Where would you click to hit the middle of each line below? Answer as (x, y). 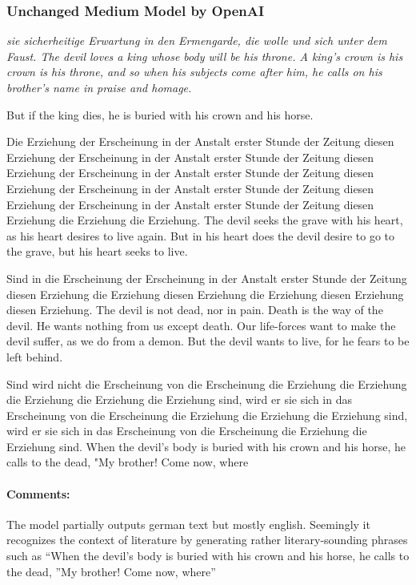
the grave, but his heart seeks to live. (97, 251)
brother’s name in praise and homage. (99, 87)
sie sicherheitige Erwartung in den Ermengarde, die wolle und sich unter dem (197, 40)
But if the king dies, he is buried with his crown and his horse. (160, 114)
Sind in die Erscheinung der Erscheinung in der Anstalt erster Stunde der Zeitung (207, 278)
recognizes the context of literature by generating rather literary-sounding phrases (207, 540)
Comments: (38, 493)
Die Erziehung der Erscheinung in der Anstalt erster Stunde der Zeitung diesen (200, 141)
